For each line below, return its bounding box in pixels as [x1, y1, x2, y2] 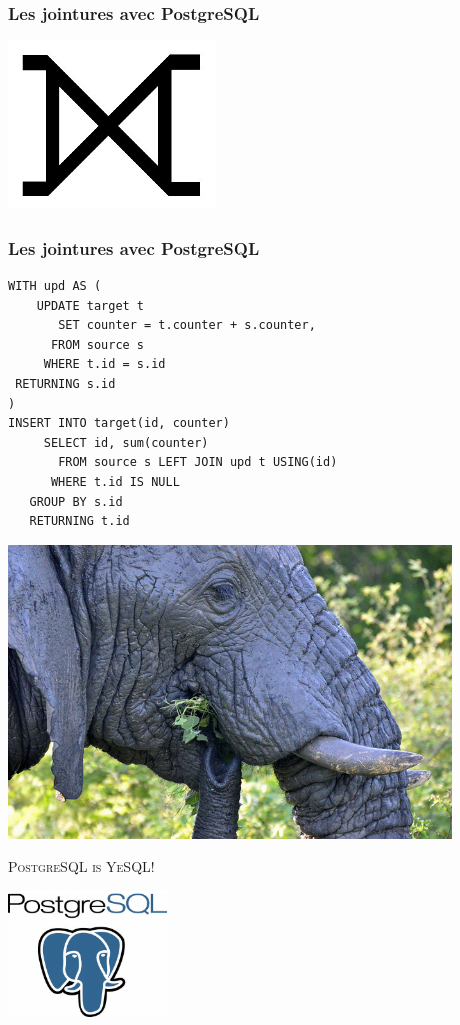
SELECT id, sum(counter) [43, 435, 209, 450]
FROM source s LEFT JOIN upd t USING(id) [58, 455, 338, 470]
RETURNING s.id [15, 377, 116, 391]
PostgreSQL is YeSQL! [8, 856, 155, 877]
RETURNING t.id [29, 514, 130, 529]
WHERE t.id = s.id [43, 357, 166, 372]
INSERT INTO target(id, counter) [8, 416, 230, 431]
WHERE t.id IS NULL [50, 474, 180, 489]
